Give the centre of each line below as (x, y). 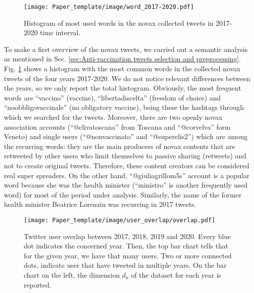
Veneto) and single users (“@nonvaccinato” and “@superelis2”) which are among (126, 136)
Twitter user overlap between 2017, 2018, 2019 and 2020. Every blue (127, 236)
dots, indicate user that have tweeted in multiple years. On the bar (125, 265)
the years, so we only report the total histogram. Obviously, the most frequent (123, 88)
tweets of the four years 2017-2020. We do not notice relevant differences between (127, 78)
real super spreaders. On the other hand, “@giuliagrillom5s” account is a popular (127, 175)
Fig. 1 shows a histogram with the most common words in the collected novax (122, 69)
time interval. (60, 32)
